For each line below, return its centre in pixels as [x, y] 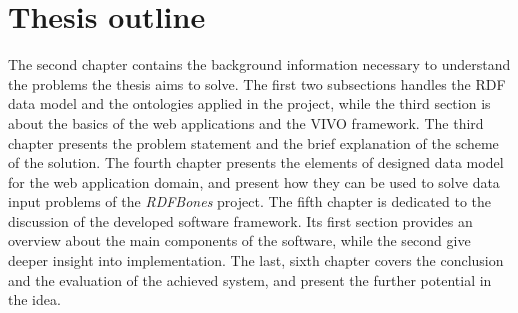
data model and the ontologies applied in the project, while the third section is [249, 103]
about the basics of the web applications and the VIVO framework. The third [246, 122]
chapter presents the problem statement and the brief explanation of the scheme [253, 142]
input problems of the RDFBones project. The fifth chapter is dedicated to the [249, 201]
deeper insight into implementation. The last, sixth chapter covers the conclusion [256, 260]
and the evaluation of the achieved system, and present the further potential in [250, 279]
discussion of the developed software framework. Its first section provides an [240, 220]
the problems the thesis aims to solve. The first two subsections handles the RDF [257, 83]
